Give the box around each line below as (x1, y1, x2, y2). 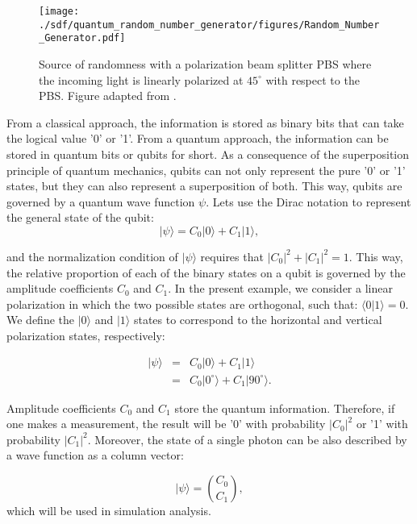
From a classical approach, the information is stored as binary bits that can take (6, 114, 404, 131)
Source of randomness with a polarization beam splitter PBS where (39, 55, 372, 72)
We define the (6, 311, 74, 328)
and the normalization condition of (6, 247, 178, 264)
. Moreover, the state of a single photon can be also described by (87, 430, 407, 447)
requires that (200, 247, 264, 264)
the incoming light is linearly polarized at (39, 71, 244, 88)
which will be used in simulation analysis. (6, 501, 211, 518)
